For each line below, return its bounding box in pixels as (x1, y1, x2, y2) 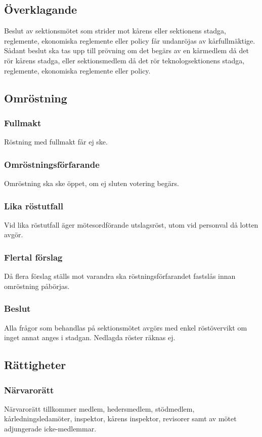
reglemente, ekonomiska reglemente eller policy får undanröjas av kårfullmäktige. (4, 35, 255, 46)
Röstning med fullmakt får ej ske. (4, 136, 108, 147)
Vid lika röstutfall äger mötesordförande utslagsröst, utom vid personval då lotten (4, 219, 258, 230)
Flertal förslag (4, 250, 63, 263)
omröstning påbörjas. (4, 280, 70, 291)
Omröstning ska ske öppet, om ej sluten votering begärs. (4, 177, 179, 188)
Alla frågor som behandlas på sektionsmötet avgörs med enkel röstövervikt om (4, 322, 247, 333)
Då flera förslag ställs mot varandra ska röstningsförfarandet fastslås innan (4, 271, 236, 281)
